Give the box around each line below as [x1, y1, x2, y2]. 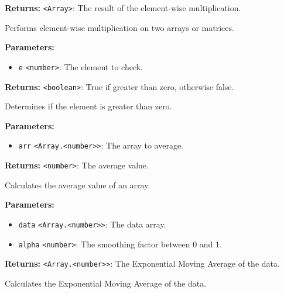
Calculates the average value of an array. [5, 178, 150, 191]
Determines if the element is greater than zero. [5, 100, 172, 112]
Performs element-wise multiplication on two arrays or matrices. [5, 21, 234, 33]
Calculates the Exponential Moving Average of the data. [5, 277, 207, 289]
